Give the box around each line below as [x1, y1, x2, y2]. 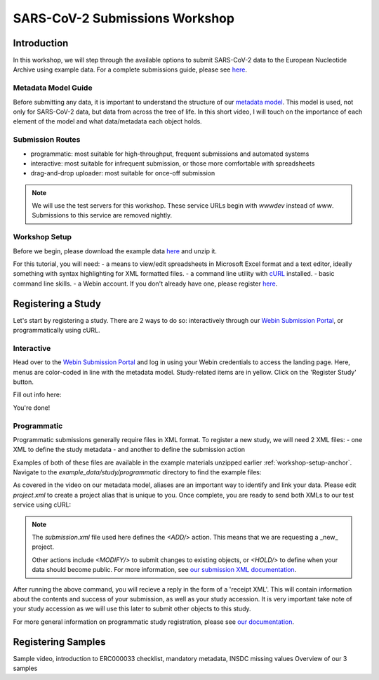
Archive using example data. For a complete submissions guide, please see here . [13, 65, 247, 74]
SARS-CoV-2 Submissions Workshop [13, 11, 235, 26]
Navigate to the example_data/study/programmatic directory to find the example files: [13, 468, 262, 476]
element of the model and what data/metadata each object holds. [13, 117, 203, 126]
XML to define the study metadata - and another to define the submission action [13, 446, 246, 454]
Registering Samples [13, 636, 106, 648]
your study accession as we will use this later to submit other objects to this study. [13, 604, 252, 613]
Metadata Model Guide [13, 83, 93, 93]
